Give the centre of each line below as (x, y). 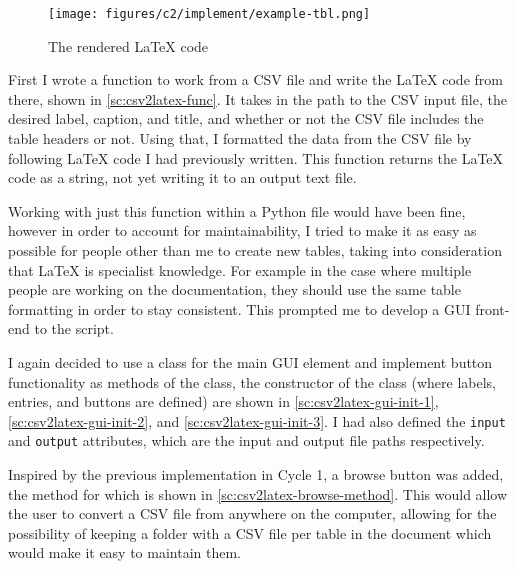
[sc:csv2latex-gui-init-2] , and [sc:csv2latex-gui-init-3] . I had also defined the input (257, 420)
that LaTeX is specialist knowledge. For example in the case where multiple (240, 269)
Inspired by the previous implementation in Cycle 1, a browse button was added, (256, 474)
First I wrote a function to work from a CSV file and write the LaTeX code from (255, 79)
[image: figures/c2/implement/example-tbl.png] (209, 14)
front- (492, 308)
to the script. (74, 328)
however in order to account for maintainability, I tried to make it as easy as (242, 230)
